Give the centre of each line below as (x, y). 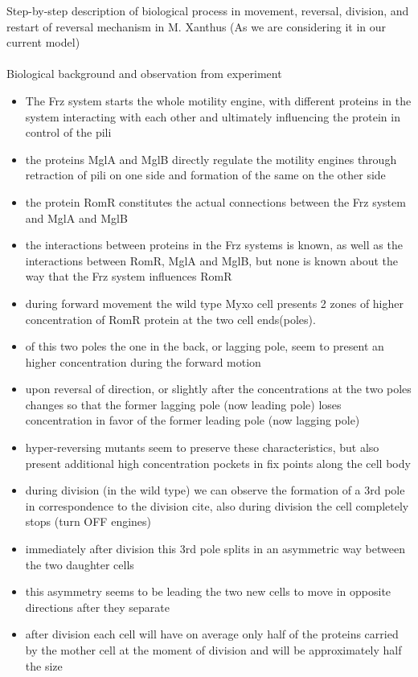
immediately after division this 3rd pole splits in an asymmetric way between (215, 549)
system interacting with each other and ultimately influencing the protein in (213, 116)
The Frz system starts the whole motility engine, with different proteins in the (218, 100)
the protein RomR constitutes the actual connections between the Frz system (215, 201)
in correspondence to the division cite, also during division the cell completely (217, 505)
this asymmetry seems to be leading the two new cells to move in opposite (208, 591)
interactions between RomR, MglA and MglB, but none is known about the (211, 260)
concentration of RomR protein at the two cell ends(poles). (170, 319)
